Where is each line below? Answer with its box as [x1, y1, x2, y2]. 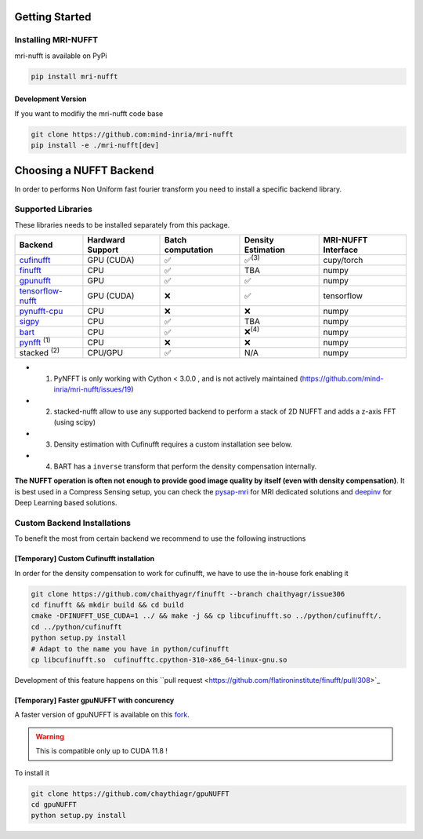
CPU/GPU [87, 348, 124, 359]
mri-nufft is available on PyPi [14, 51, 107, 60]
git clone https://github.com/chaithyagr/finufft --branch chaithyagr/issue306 [31, 589, 345, 598]
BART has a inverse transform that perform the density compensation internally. [53, 461, 317, 471]
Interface [323, 244, 359, 255]
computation [164, 244, 214, 255]
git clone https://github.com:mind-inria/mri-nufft [31, 129, 234, 139]
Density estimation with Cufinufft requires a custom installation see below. [53, 440, 293, 449]
